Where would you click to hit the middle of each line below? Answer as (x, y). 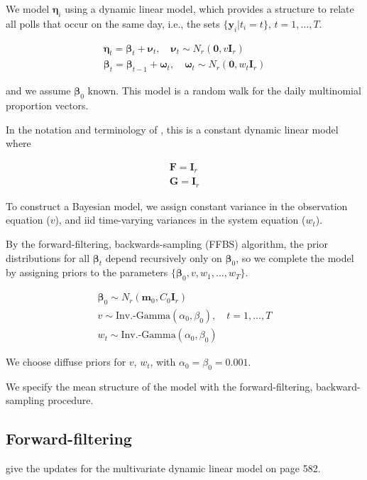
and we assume (38, 91)
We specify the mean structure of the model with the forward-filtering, (159, 386)
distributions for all (48, 257)
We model (28, 9)
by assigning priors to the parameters (87, 272)
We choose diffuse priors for (66, 362)
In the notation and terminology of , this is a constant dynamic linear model (172, 129)
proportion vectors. (47, 105)
